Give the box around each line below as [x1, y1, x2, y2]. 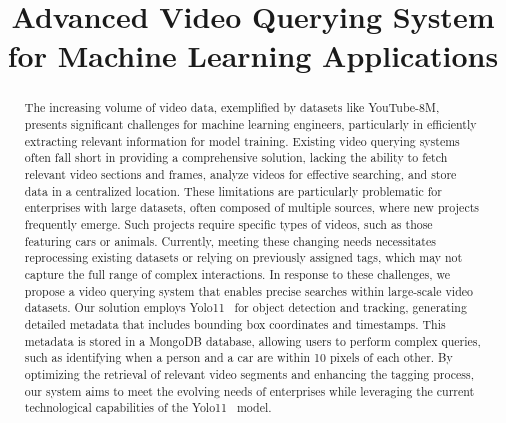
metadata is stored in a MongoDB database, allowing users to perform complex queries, [24, 332, 481, 349]
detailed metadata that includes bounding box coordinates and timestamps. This [24, 315, 446, 332]
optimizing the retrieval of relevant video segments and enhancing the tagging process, [24, 365, 475, 382]
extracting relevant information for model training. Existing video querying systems [24, 132, 460, 149]
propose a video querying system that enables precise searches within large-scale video [24, 282, 473, 299]
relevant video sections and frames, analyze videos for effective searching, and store [24, 165, 457, 182]
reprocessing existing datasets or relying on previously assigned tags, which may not [24, 249, 463, 266]
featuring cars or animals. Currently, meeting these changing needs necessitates [24, 232, 436, 249]
